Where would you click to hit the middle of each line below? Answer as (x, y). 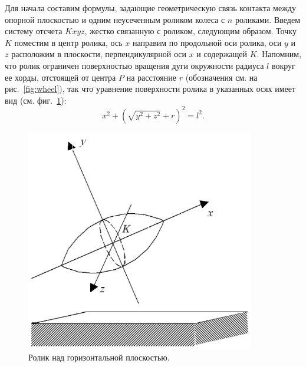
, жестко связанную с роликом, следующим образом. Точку (190, 31)
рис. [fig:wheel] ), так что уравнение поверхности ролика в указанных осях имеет (150, 89)
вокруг (283, 65)
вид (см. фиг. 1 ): (36, 100)
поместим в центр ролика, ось (68, 42)
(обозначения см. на (221, 77)
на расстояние (151, 77)
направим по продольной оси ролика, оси (207, 42)
